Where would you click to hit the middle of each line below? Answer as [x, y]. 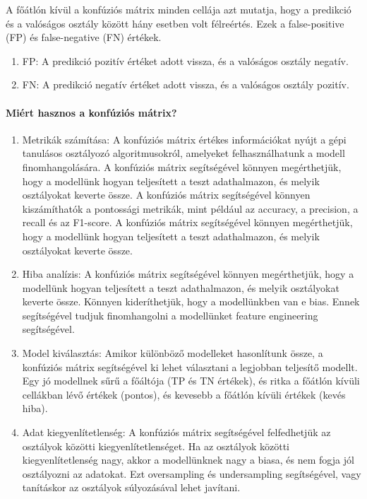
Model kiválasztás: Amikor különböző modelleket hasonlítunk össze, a [173, 353]
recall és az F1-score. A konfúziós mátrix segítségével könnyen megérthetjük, [187, 222]
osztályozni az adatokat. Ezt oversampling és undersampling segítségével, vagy [192, 473]
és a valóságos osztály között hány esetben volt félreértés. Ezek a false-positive [175, 23]
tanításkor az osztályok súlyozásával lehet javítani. [131, 487]
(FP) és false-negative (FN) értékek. [84, 37]
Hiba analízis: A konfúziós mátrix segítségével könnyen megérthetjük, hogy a [188, 274]
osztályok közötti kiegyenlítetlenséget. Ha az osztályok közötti [156, 446]
